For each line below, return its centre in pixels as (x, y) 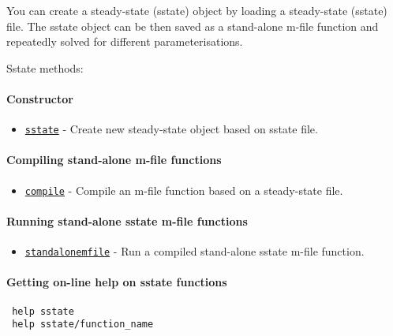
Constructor (40, 98)
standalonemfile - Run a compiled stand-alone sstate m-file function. (195, 251)
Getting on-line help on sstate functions (117, 282)
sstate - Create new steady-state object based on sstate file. (171, 129)
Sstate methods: (45, 67)
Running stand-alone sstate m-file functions (127, 220)
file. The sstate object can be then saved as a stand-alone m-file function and (193, 26)
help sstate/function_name (83, 325)
